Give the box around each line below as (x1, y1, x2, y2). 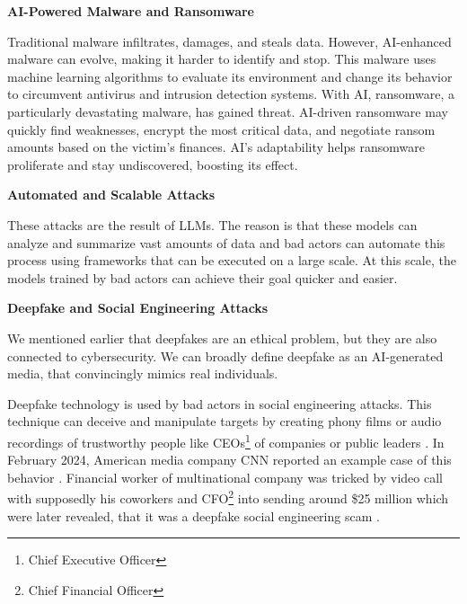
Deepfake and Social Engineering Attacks (7, 298, 269, 317)
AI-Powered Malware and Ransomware (7, 2, 254, 20)
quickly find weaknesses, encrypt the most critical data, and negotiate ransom (7, 120, 436, 138)
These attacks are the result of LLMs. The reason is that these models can (7, 215, 418, 234)
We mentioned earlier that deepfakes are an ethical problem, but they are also (7, 328, 437, 347)
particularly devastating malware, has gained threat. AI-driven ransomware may (7, 102, 448, 120)
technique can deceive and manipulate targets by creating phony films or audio (7, 412, 442, 431)
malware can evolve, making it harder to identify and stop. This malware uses (7, 49, 436, 68)
